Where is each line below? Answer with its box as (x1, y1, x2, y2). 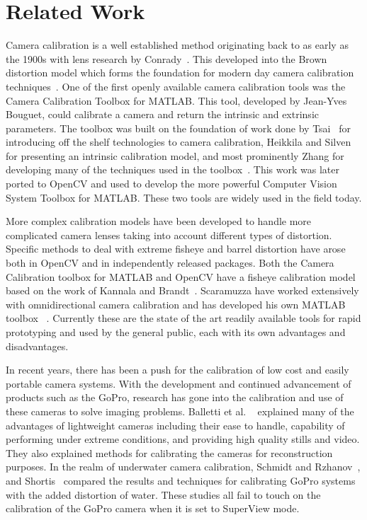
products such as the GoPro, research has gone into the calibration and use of (6, 390, 344, 405)
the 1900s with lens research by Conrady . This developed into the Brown (6, 51, 327, 66)
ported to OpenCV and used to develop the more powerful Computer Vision (6, 176, 337, 191)
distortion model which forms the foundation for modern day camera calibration (6, 65, 354, 80)
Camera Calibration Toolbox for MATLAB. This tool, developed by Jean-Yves (6, 93, 347, 108)
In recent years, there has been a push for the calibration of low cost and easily (6, 362, 349, 377)
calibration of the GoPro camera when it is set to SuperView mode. (6, 501, 300, 516)
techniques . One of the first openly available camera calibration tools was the (6, 79, 346, 93)
